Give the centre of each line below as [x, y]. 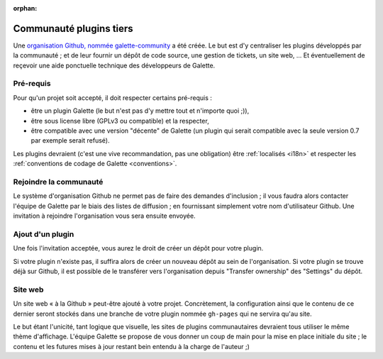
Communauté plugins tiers [73, 28]
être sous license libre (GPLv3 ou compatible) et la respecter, [120, 121]
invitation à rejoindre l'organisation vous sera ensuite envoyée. [104, 216]
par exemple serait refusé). [70, 140]
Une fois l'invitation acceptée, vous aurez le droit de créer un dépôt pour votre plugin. [138, 248]
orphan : [25, 8]
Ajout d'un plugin [44, 234]
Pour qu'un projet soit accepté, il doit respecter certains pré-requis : [113, 98]
